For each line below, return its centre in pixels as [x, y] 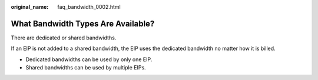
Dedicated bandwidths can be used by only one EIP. [89, 59]
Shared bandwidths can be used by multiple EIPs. [86, 68]
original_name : [30, 7]
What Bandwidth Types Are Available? [83, 24]
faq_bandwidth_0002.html [89, 7]
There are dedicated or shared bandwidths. [64, 38]
